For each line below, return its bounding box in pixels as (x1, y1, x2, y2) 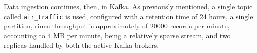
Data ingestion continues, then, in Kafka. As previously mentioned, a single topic (4, 1, 253, 11)
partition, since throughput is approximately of (4, 21, 148, 31)
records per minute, (170, 21, 230, 31)
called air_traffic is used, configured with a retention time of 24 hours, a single (4, 11, 253, 21)
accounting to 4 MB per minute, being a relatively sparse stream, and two (4, 30, 231, 40)
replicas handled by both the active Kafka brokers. (4, 40, 159, 50)
